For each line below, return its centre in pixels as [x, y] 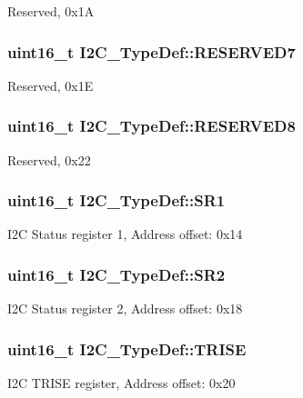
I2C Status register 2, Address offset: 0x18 [125, 308]
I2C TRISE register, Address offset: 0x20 [121, 383]
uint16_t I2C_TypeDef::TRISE [127, 348]
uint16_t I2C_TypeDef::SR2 [116, 274]
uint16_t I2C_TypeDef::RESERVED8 [151, 126]
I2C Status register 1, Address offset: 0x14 [125, 234]
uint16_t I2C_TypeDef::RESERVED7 [151, 51]
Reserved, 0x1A [51, 11]
